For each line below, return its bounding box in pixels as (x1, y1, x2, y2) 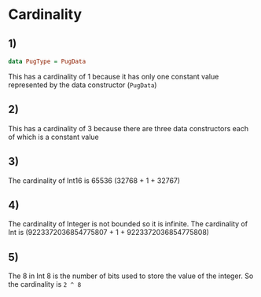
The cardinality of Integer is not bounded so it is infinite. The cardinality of (8, 219, 248, 229)
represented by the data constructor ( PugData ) (8, 80, 157, 90)
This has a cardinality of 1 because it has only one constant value (8, 71, 219, 81)
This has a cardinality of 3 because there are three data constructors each (8, 123, 249, 133)
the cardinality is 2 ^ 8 (8, 280, 82, 289)
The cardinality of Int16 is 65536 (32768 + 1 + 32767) (8, 175, 181, 185)
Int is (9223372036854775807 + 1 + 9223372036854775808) (8, 228, 210, 237)
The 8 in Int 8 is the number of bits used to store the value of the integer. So (8, 271, 254, 280)
